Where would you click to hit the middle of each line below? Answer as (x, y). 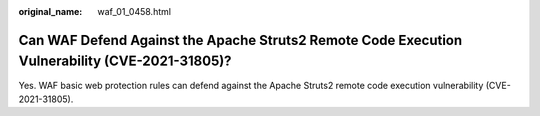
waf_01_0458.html (134, 11)
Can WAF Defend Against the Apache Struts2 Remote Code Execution (240, 40)
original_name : (50, 11)
